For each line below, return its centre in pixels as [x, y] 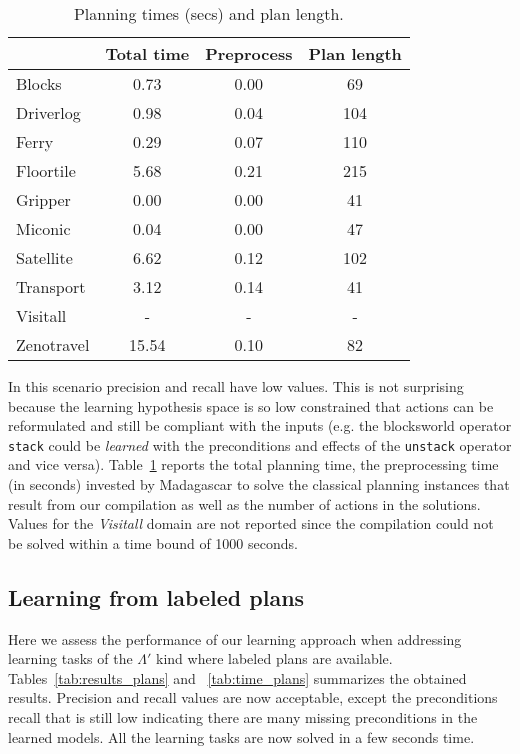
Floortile [46, 170]
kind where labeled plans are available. [274, 658]
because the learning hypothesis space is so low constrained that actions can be [251, 405]
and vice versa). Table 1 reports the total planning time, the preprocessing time [253, 464]
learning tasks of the [70, 658]
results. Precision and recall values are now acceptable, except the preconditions [253, 697]
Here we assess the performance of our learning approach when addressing [235, 638]
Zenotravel [53, 344]
